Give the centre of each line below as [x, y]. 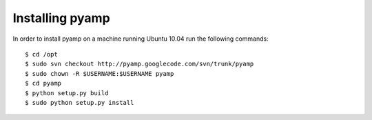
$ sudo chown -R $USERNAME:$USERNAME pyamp [100, 73]
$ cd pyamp [43, 83]
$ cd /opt [41, 54]
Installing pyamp [61, 18]
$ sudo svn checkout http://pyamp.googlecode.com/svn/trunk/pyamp [139, 64]
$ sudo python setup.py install [80, 102]
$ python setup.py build [67, 93]
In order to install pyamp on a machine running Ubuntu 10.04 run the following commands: [141, 39]
